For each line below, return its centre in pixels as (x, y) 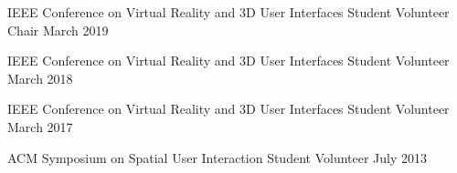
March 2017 (40, 126)
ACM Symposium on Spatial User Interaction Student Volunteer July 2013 (218, 157)
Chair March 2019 (58, 30)
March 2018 (40, 78)
